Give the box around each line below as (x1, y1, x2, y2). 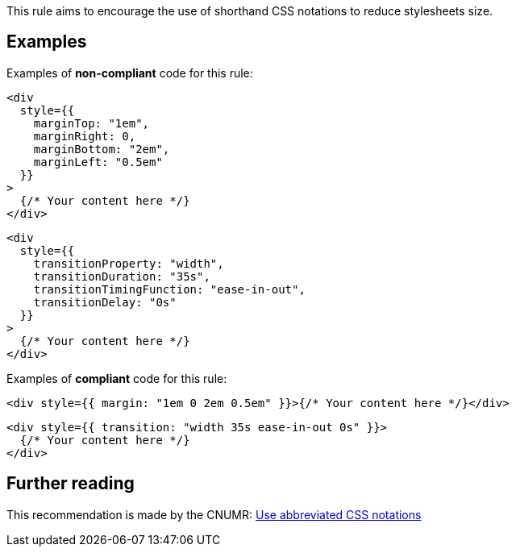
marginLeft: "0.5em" (33, 155, 163, 168)
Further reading (6, 473, 135, 494)
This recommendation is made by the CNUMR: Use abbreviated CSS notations (6, 507, 422, 522)
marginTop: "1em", (33, 116, 150, 130)
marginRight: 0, (33, 129, 136, 143)
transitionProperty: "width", (33, 256, 224, 270)
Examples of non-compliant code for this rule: (6, 65, 253, 80)
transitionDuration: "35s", (33, 269, 210, 283)
